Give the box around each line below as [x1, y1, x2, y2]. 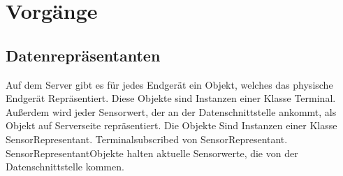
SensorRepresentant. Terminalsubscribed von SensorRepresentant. [6, 131, 288, 146]
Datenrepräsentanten [6, 44, 161, 66]
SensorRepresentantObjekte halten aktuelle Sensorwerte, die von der [6, 145, 298, 160]
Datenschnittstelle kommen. [6, 159, 124, 174]
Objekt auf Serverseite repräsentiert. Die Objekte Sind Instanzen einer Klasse [6, 118, 337, 133]
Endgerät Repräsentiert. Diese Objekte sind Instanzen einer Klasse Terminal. [6, 91, 336, 105]
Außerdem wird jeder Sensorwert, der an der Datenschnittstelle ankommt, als [6, 104, 337, 119]
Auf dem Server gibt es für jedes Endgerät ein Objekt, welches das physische [6, 77, 333, 91]
